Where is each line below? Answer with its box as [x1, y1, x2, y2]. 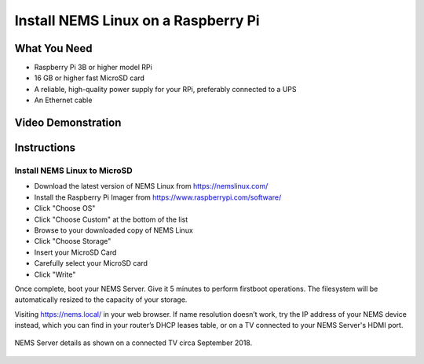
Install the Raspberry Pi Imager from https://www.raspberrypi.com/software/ [34, 193, 282, 202]
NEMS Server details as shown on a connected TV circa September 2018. [14, 338, 253, 347]
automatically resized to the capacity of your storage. [14, 295, 188, 304]
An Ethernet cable [34, 95, 93, 105]
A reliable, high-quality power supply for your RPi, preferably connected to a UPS [34, 84, 297, 94]
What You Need [14, 42, 93, 55]
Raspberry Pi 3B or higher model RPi [34, 63, 152, 72]
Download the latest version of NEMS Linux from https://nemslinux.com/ [34, 182, 269, 191]
